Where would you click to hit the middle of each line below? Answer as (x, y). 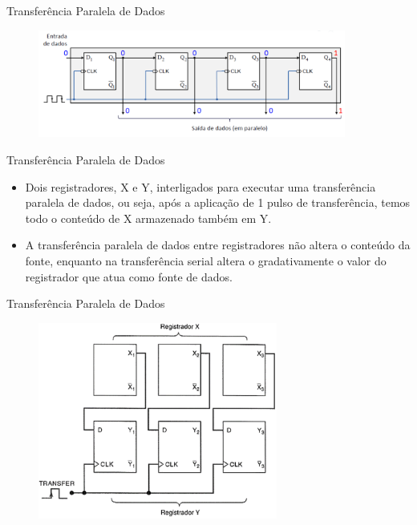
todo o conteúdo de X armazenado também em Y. (148, 218)
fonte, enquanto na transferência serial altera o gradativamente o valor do (206, 260)
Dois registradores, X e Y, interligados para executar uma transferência (200, 186)
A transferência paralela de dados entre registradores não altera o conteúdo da (218, 245)
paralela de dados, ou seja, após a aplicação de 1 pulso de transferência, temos (218, 202)
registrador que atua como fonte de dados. (129, 276)
